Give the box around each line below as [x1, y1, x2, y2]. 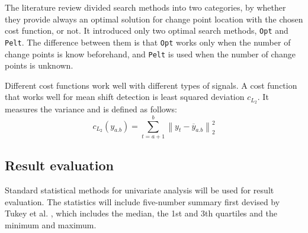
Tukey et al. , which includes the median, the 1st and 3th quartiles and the [5, 207, 277, 219]
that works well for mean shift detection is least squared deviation [5, 90, 245, 103]
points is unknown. [5, 59, 73, 72]
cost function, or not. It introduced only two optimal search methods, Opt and [5, 24, 288, 37]
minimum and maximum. [5, 218, 97, 231]
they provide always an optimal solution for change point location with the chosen [5, 12, 303, 25]
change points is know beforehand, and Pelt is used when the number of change [5, 47, 296, 60]
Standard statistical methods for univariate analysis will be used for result [5, 184, 274, 196]
